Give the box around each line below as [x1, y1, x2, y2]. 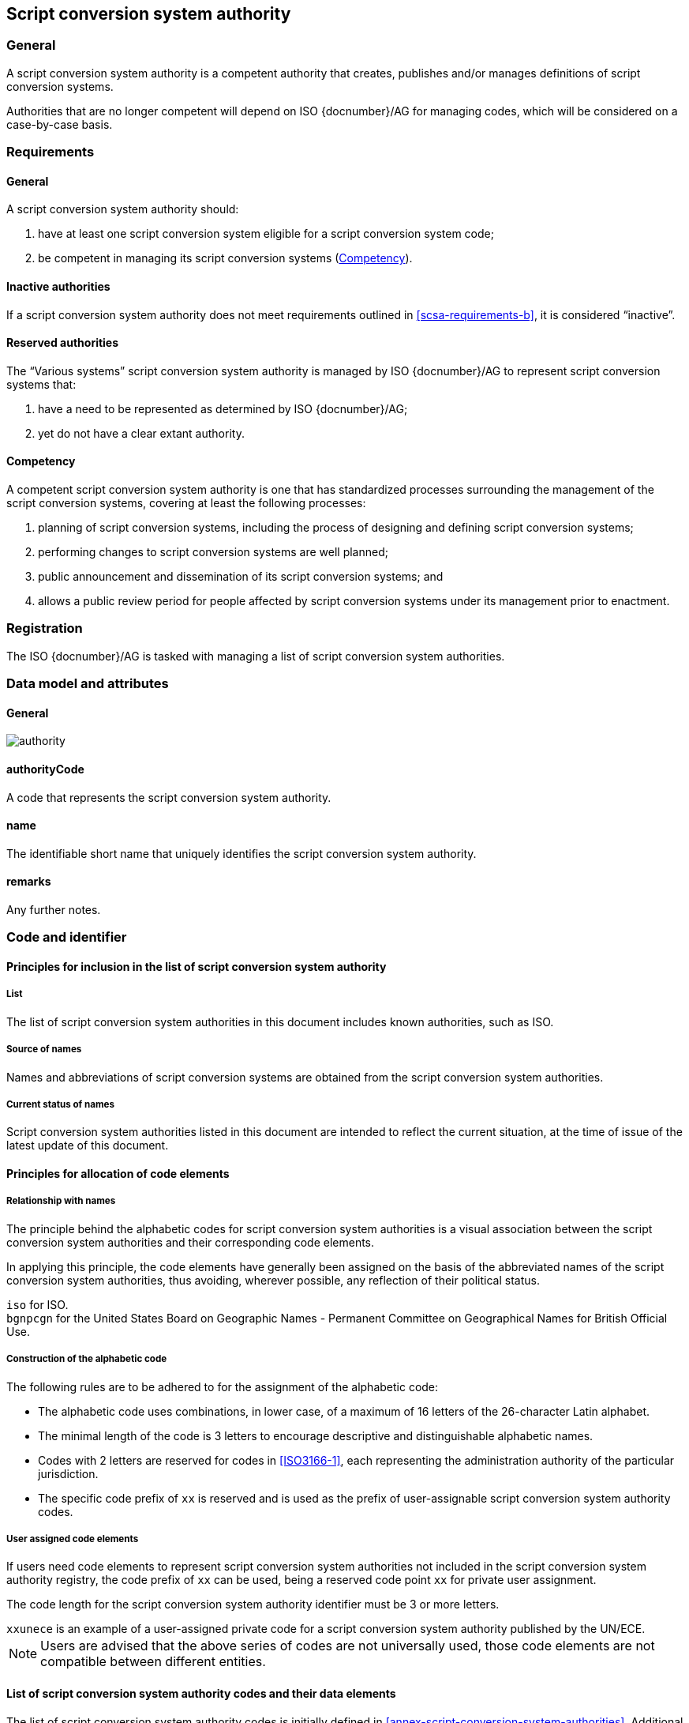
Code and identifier [6, 929, 127, 946]
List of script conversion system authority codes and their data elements [6, 1686, 396, 1700]
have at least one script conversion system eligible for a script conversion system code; [38, 227, 494, 241]
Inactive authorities [6, 280, 110, 293]
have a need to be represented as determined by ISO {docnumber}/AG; [38, 401, 408, 416]
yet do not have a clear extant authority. [38, 426, 245, 440]
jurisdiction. [38, 1466, 99, 1480]
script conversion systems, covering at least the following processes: [6, 496, 366, 510]
